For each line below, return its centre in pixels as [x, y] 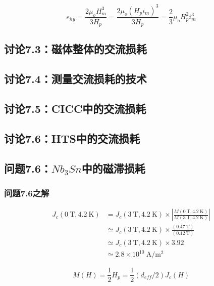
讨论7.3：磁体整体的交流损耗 [75, 49]
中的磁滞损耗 [113, 168]
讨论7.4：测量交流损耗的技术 [75, 79]
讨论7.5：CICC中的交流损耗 [75, 108]
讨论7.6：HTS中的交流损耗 [72, 138]
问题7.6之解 [27, 193]
